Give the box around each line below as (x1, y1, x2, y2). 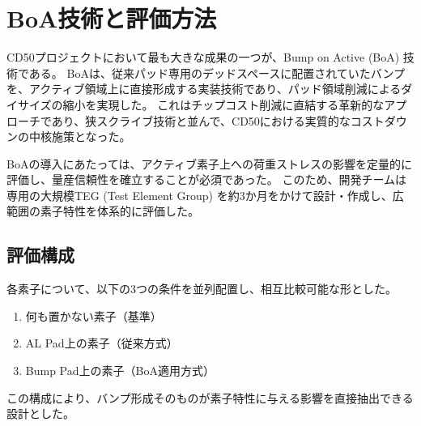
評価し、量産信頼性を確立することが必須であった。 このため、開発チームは (6, 171, 407, 188)
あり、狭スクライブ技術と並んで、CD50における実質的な (51, 112, 351, 129)
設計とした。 (6, 405, 74, 422)
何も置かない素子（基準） (25, 307, 162, 324)
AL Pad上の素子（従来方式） (25, 334, 178, 351)
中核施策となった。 (28, 128, 131, 145)
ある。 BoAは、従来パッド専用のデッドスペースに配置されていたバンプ (28, 64, 406, 81)
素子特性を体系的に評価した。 (40, 202, 199, 219)
